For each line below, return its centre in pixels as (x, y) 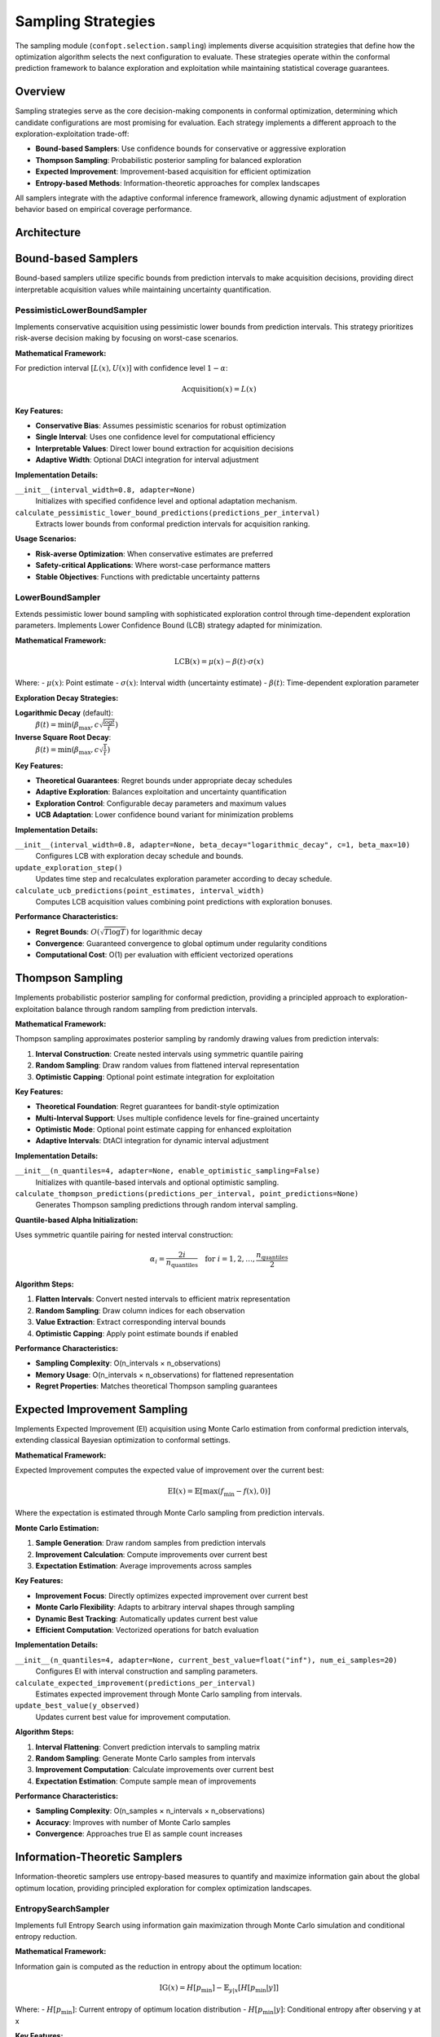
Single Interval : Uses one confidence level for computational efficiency (155, 437)
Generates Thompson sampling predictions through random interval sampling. (167, 1205)
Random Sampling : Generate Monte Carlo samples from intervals (145, 1758)
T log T (115, 932)
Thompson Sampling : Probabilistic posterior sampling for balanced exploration (168, 160)
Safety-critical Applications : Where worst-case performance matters (153, 565)
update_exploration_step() (69, 867)
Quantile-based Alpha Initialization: (77, 1220)
